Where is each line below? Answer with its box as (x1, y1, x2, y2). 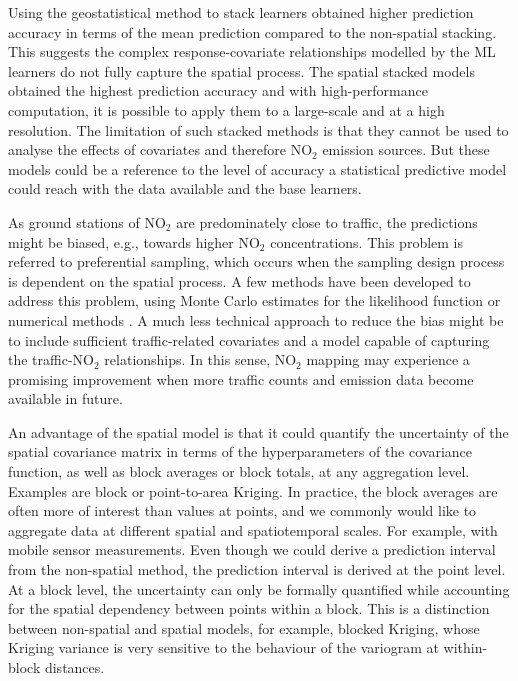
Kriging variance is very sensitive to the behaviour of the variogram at (8, 637, 439, 658)
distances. (44, 657, 105, 677)
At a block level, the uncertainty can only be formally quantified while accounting (8, 578, 510, 599)
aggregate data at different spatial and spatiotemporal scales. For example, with (8, 519, 498, 540)
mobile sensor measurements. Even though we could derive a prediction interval (8, 539, 496, 560)
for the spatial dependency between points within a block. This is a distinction (8, 598, 490, 619)
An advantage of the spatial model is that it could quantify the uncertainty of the (8, 421, 509, 442)
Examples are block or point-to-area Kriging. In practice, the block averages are (8, 480, 498, 501)
